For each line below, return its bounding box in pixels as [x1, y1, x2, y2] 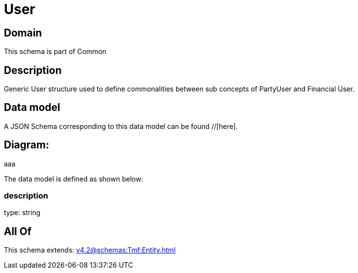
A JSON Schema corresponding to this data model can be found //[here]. [4, 122, 238, 130]
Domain [4, 26, 42, 39]
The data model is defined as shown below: [4, 174, 143, 183]
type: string [4, 208, 41, 217]
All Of [4, 225, 32, 237]
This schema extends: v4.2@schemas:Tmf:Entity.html [4, 246, 176, 255]
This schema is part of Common [4, 47, 107, 56]
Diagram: [4, 139, 49, 151]
